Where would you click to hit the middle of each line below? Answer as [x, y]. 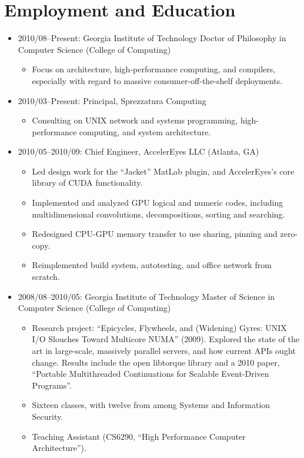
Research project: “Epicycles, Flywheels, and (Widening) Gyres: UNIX [159, 327]
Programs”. [52, 385]
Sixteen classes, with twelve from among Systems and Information [151, 405]
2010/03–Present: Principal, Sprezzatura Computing [112, 100]
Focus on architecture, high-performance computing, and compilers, [154, 69]
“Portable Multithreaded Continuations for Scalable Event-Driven [151, 374]
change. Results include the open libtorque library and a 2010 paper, [156, 362]
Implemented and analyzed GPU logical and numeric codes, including [158, 203]
